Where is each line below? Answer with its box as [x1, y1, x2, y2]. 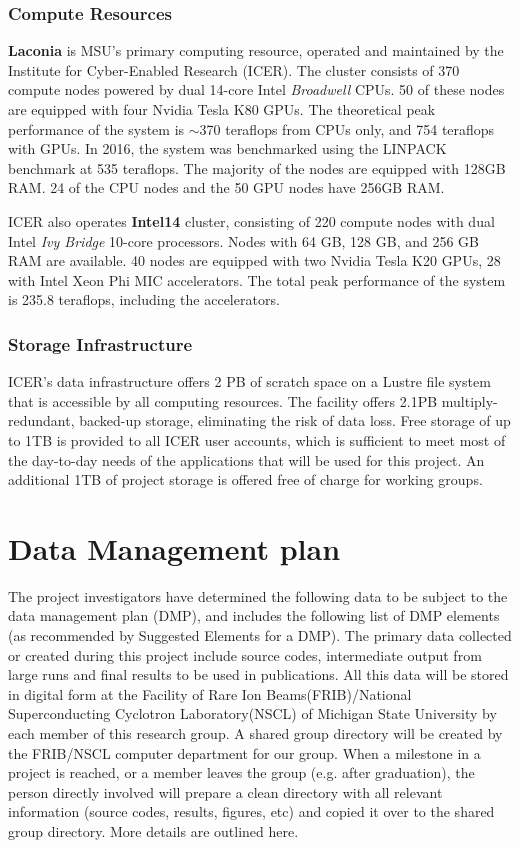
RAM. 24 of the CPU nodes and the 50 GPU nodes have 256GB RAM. [8, 177, 445, 198]
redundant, [8, 410, 75, 431]
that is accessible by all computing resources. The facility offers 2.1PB [8, 390, 438, 411]
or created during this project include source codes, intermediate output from [8, 644, 482, 665]
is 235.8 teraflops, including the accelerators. [8, 289, 280, 310]
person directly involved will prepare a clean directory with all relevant [8, 781, 443, 802]
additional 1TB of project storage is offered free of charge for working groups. [8, 469, 483, 490]
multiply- [441, 390, 498, 411]
